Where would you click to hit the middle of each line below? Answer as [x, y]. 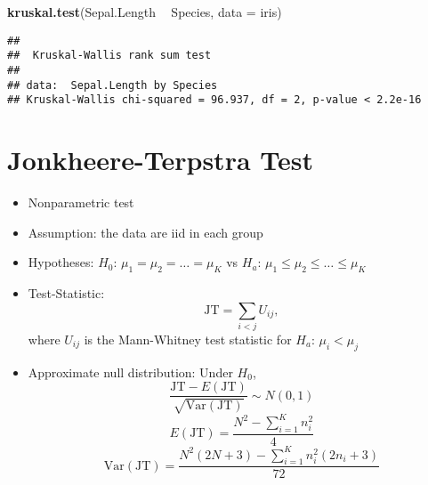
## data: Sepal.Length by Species [113, 85]
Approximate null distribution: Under [130, 372]
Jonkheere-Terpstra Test [160, 160]
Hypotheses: [61, 262]
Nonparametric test [81, 202]
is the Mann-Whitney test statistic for [188, 339]
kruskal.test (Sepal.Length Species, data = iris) [145, 12]
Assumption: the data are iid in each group [145, 232]
